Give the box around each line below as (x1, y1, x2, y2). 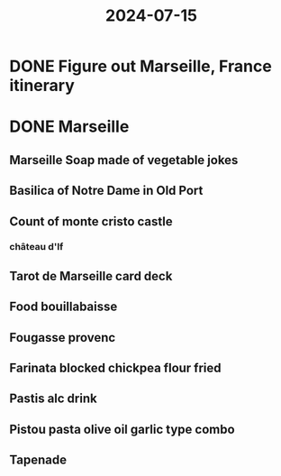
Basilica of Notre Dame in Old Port (9, 183, 204, 198)
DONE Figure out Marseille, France (9, 56, 272, 77)
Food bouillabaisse (9, 299, 118, 315)
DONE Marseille (9, 116, 130, 137)
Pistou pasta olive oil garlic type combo (9, 421, 236, 437)
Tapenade (9, 453, 68, 468)
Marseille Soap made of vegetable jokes (9, 152, 239, 168)
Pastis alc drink (9, 391, 97, 407)
